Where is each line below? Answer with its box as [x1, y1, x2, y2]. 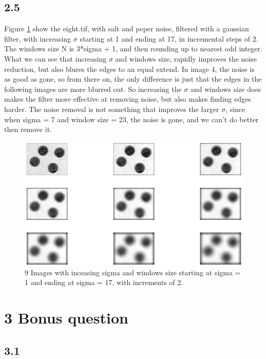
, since [225, 103, 245, 114]
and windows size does [191, 83, 261, 94]
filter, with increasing [4, 33, 71, 44]
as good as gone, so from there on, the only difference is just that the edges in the [4, 73, 262, 84]
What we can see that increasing [4, 53, 107, 64]
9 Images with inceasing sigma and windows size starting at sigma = [25, 267, 241, 277]
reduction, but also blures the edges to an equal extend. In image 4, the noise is [4, 63, 255, 74]
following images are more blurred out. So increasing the [4, 83, 182, 94]
